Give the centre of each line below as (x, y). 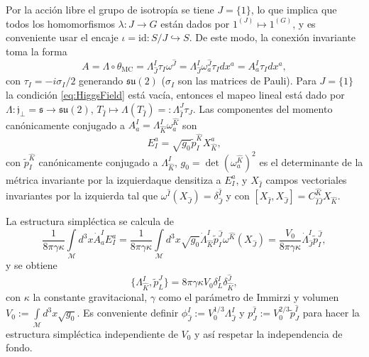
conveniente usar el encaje (62, 37)
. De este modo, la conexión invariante (272, 37)
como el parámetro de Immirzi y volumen (249, 296)
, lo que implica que (294, 9)
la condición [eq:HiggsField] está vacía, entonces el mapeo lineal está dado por (175, 94)
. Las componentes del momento (263, 108)
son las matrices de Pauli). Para (247, 81)
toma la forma (37, 51)
